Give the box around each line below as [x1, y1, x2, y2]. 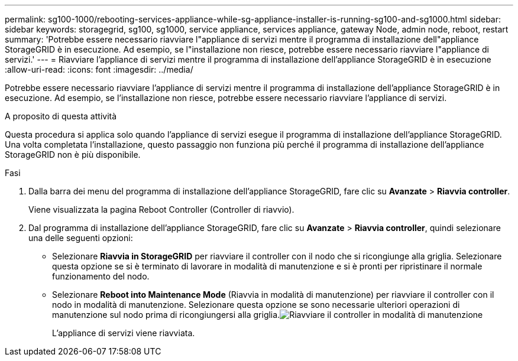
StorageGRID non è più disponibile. [5, 149, 141, 160]
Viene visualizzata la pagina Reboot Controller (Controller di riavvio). [28, 204, 294, 214]
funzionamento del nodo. [52, 271, 150, 281]
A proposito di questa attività [5, 111, 117, 121]
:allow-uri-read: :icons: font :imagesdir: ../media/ [5, 64, 193, 74]
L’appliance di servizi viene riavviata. [52, 328, 195, 338]
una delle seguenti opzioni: [28, 233, 133, 243]
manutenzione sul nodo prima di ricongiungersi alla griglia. [52, 310, 280, 320]
